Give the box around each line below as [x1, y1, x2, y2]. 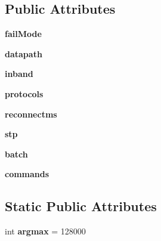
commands [5, 168, 49, 180]
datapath [5, 47, 42, 60]
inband [5, 67, 33, 80]
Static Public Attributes [5, 197, 157, 215]
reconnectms [5, 107, 57, 120]
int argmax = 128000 [5, 225, 86, 237]
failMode [5, 27, 42, 40]
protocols [5, 87, 44, 100]
